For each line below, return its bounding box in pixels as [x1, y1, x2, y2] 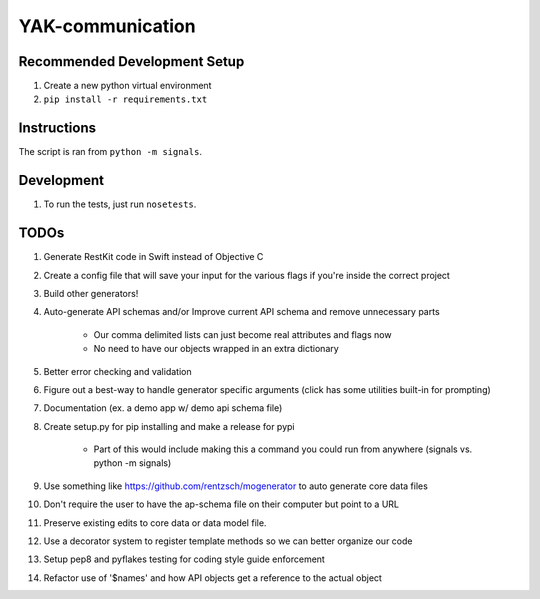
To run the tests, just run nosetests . [43, 198, 197, 210]
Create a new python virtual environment [43, 80, 212, 92]
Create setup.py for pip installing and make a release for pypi [43, 420, 295, 432]
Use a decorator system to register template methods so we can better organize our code [43, 535, 413, 547]
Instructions [18, 120, 97, 137]
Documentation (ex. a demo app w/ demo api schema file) [43, 402, 283, 414]
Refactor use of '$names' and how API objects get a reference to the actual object [43, 571, 382, 584]
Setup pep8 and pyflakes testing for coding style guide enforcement [43, 553, 325, 565]
